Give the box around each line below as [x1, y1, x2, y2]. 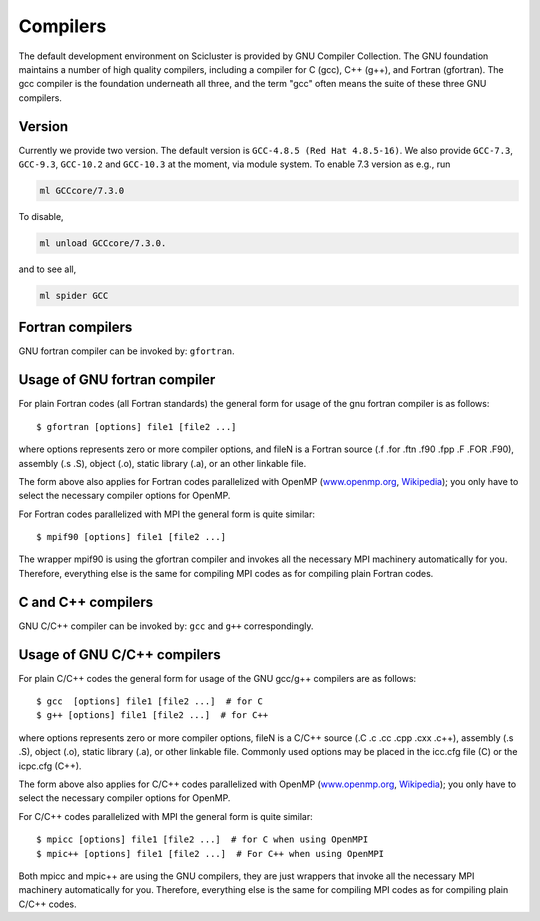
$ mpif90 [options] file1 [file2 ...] [36, 531, 227, 543]
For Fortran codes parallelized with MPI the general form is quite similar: [18, 508, 315, 520]
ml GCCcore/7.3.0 [39, 185, 125, 196]
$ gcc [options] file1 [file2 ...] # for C [36, 696, 264, 707]
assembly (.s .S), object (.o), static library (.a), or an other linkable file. [18, 457, 307, 469]
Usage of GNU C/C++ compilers [18, 646, 221, 663]
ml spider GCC [39, 290, 109, 301]
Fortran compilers [18, 319, 133, 336]
